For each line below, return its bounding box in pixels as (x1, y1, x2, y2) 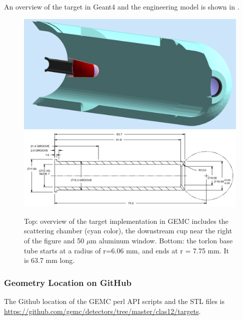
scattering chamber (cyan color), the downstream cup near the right (24, 225, 232, 236)
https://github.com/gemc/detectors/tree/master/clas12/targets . (4, 305, 201, 316)
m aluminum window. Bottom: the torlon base (90, 235, 233, 245)
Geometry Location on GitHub (4, 276, 131, 288)
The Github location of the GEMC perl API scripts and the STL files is (4, 295, 225, 306)
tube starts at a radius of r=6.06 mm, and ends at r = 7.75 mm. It (24, 245, 229, 255)
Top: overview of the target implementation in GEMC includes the (24, 215, 228, 226)
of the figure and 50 (24, 235, 84, 245)
